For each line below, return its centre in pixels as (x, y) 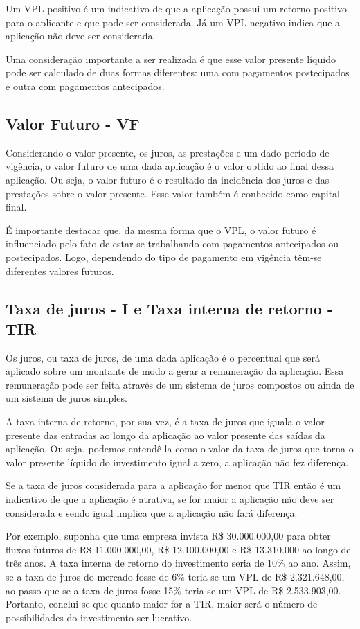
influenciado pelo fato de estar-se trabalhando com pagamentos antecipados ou (172, 243)
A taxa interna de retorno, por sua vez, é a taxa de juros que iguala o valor (165, 422)
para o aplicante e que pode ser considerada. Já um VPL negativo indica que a (173, 22)
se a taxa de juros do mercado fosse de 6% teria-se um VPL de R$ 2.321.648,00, (175, 577)
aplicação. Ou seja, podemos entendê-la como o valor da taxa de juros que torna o (180, 449)
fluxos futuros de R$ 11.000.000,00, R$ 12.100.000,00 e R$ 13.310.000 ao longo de (178, 549)
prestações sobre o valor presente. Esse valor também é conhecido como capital (173, 193)
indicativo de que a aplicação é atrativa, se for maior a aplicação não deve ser (170, 499)
